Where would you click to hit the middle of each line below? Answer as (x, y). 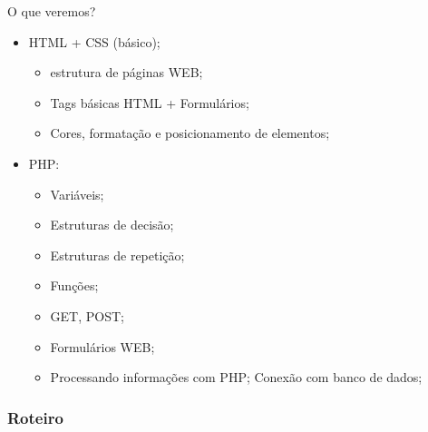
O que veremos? (52, 11)
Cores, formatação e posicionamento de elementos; (190, 133)
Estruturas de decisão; (112, 225)
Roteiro (35, 417)
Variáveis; (77, 194)
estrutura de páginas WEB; (126, 72)
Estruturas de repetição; (117, 255)
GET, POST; (87, 315)
